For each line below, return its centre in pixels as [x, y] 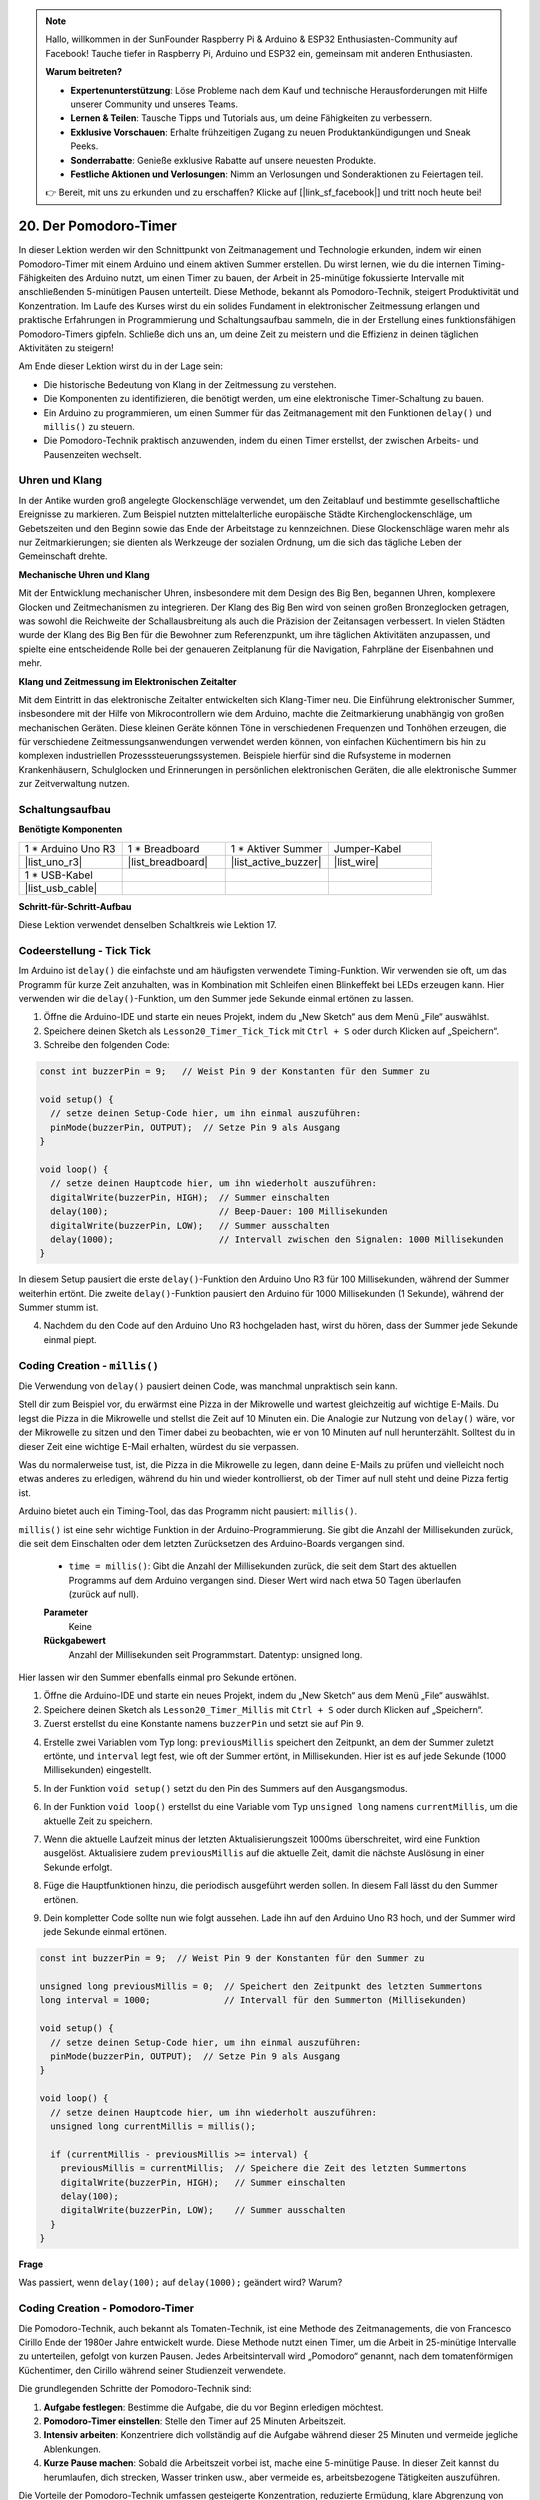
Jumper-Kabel [367, 848]
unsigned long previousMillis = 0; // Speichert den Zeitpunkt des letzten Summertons [261, 1986]
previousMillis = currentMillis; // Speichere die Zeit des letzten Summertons [263, 2168]
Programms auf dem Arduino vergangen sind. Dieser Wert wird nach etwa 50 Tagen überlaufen [265, 1580]
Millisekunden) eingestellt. [97, 1770]
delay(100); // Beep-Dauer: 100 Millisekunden [219, 1211]
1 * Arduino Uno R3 [70, 848]
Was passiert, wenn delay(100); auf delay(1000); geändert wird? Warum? [180, 2282]
